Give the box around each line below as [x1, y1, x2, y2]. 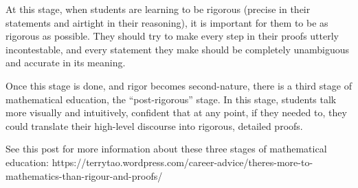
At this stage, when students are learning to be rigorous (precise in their [5, 2, 311, 16]
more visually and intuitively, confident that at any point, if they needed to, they [5, 105, 347, 120]
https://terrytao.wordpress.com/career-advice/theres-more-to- [52, 155, 313, 169]
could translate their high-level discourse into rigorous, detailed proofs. [5, 118, 303, 133]
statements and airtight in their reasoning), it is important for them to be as [5, 15, 328, 29]
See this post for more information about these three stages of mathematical [5, 142, 327, 156]
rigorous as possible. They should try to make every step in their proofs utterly [5, 29, 339, 43]
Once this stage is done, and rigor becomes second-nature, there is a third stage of [5, 78, 352, 92]
